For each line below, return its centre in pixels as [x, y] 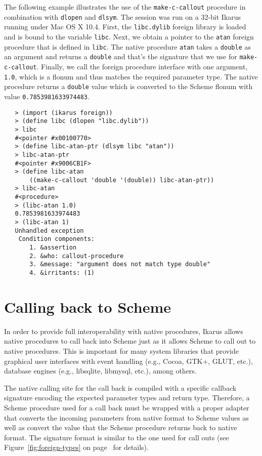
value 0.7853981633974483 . [47, 96]
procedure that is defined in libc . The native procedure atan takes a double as [127, 46]
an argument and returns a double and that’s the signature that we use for [121, 56]
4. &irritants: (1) [62, 273]
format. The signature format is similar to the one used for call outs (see [117, 437]
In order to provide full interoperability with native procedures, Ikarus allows [124, 331]
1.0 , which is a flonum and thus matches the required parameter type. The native [131, 76]
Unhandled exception [49, 231]
